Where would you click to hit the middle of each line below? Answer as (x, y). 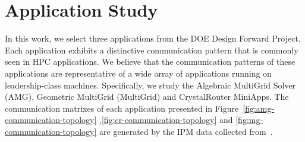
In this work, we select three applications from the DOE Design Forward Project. (153, 38)
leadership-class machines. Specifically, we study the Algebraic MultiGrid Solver (150, 85)
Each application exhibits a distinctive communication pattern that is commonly (152, 50)
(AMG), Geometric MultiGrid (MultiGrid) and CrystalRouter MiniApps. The (147, 97)
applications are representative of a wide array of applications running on (138, 73)
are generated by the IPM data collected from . (186, 131)
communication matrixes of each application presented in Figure (122, 108)
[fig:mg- (249, 120)
